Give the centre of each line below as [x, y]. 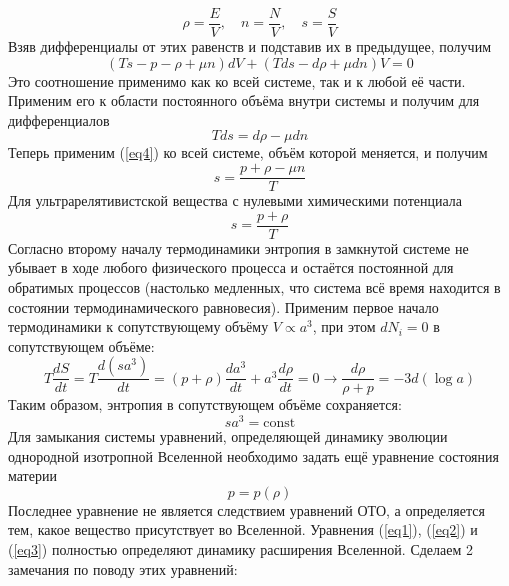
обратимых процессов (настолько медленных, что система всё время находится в [254, 286]
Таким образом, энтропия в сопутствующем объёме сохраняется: [205, 404]
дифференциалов [59, 119]
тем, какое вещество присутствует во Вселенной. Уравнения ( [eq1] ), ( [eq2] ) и [243, 529]
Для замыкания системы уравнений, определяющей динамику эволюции [228, 436]
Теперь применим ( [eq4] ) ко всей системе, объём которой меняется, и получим [248, 152]
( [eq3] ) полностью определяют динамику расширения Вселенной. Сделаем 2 [240, 548]
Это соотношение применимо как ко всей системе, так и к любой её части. [237, 80]
